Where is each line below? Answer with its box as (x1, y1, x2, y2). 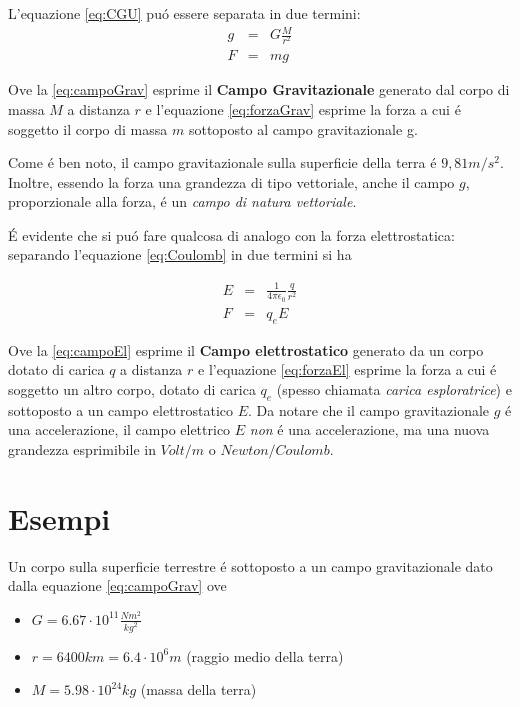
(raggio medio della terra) (186, 645, 344, 666)
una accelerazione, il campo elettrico (8, 419, 231, 440)
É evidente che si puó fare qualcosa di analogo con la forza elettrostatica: (8, 224, 455, 245)
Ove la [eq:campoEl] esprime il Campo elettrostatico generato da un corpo (8, 339, 484, 360)
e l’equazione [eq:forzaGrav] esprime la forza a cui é (145, 98, 461, 119)
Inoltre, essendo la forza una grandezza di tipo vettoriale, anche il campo (8, 171, 455, 192)
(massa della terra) (140, 679, 257, 700)
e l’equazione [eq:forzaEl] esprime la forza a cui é (198, 359, 497, 380)
